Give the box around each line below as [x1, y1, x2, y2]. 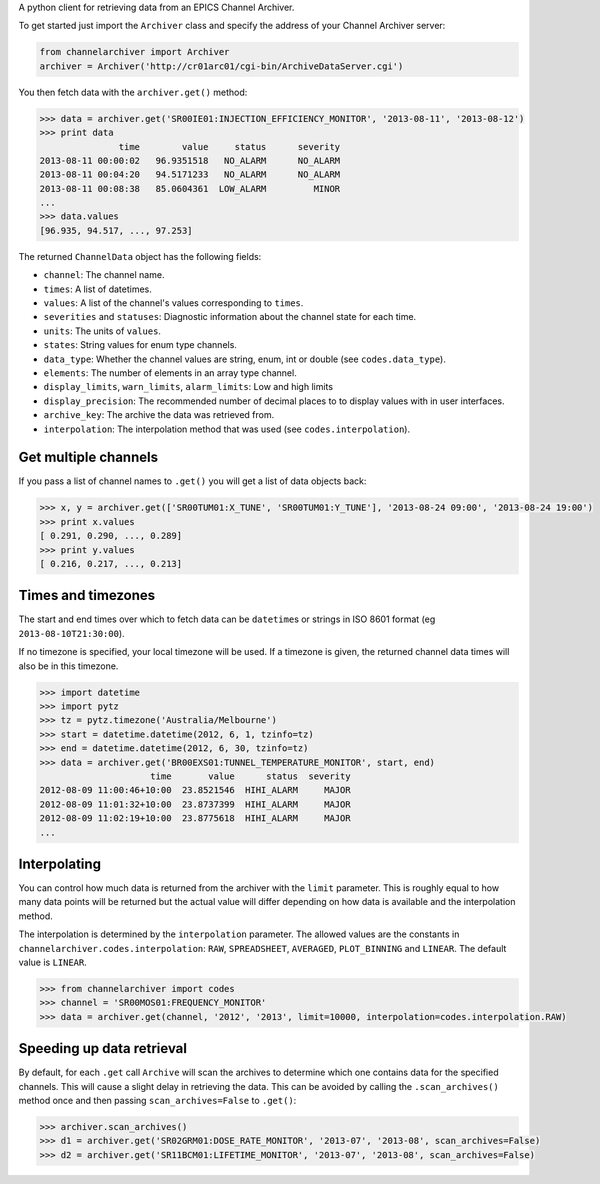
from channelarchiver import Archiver [39, 46, 230, 58]
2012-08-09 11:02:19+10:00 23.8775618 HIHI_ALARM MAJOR [39, 813, 351, 824]
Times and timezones [18, 587, 156, 604]
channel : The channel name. [43, 269, 165, 281]
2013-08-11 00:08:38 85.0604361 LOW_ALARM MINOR [39, 183, 341, 194]
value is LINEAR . [18, 956, 87, 968]
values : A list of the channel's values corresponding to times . [43, 297, 304, 309]
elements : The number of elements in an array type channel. [43, 366, 297, 379]
